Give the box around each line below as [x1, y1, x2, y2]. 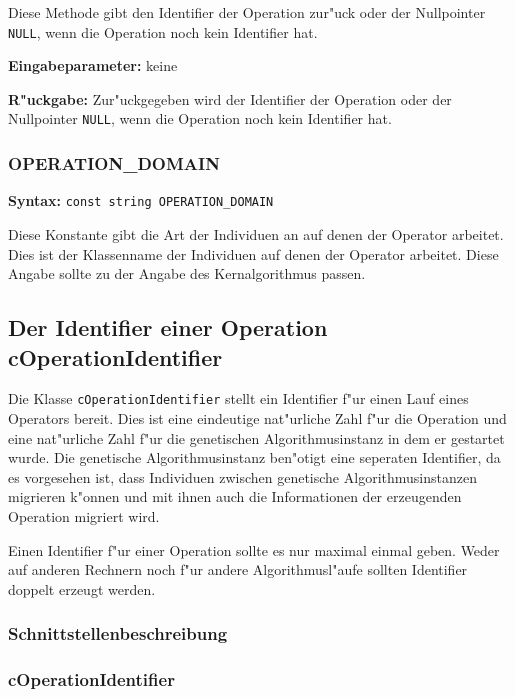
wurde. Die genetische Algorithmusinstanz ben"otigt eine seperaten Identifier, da [8, 447, 501, 468]
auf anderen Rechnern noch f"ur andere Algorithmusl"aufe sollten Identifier [8, 559, 468, 580]
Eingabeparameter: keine [8, 55, 178, 76]
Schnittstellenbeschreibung [8, 621, 228, 646]
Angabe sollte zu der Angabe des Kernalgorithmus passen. [8, 263, 366, 284]
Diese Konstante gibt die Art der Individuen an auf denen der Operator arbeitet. [8, 223, 504, 244]
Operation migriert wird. [8, 505, 160, 526]
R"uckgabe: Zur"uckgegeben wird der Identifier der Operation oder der [8, 88, 452, 109]
